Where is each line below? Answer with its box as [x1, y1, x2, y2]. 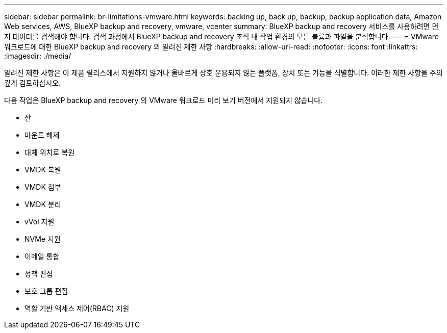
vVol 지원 [24, 217, 55, 226]
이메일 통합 [24, 252, 60, 261]
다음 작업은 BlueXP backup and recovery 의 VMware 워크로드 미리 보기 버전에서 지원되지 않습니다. [4, 96, 323, 105]
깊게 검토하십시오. [4, 79, 61, 87]
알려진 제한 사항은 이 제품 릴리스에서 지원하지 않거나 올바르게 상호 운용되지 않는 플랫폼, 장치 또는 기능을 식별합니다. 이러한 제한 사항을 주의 [4, 68, 443, 77]
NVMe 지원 [24, 235, 61, 243]
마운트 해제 [24, 131, 60, 139]
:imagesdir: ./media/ [4, 52, 71, 60]
